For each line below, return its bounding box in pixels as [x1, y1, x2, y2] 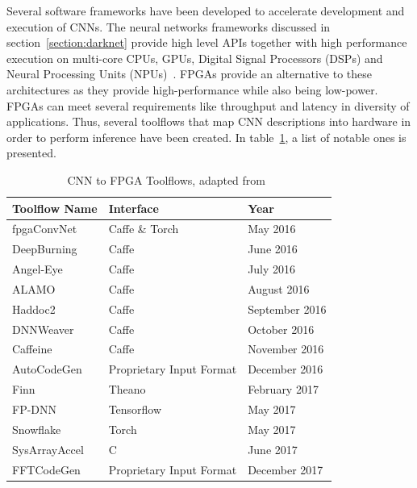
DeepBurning [12, 240, 77, 257]
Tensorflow [108, 400, 162, 417]
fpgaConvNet [12, 220, 77, 237]
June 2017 [248, 440, 298, 457]
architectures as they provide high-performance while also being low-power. [6, 81, 378, 98]
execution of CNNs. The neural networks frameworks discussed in [6, 18, 331, 35]
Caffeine [12, 340, 52, 357]
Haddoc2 [12, 300, 56, 317]
